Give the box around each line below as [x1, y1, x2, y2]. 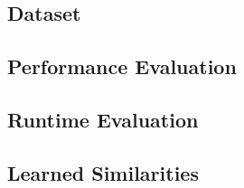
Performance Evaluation [7, 52, 237, 80]
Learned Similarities [7, 158, 199, 186]
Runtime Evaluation [7, 105, 199, 133]
